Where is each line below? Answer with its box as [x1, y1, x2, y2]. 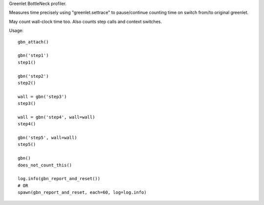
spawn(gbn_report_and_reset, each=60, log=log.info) [18, 190, 147, 195]
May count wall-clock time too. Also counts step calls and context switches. [9, 19, 162, 24]
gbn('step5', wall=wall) [18, 135, 77, 140]
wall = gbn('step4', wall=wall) [18, 114, 95, 120]
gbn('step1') [18, 53, 49, 58]
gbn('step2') [18, 73, 49, 79]
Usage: [9, 27, 24, 34]
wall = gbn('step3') [18, 93, 67, 99]
